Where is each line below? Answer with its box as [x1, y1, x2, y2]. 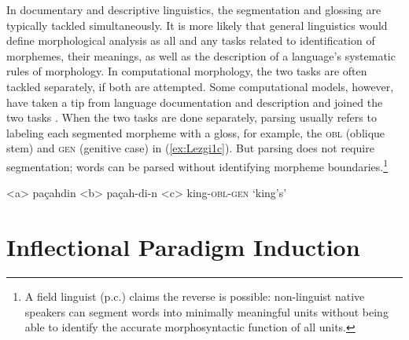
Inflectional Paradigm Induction [6, 230, 360, 262]
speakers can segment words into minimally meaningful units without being [24, 303, 389, 320]
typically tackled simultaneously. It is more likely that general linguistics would [6, 16, 388, 33]
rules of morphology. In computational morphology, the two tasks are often [6, 63, 367, 79]
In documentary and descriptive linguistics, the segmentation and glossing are [6, 2, 381, 17]
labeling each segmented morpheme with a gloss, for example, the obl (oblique [6, 124, 385, 141]
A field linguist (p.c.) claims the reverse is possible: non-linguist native [24, 287, 365, 304]
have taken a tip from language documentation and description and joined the [6, 93, 383, 110]
